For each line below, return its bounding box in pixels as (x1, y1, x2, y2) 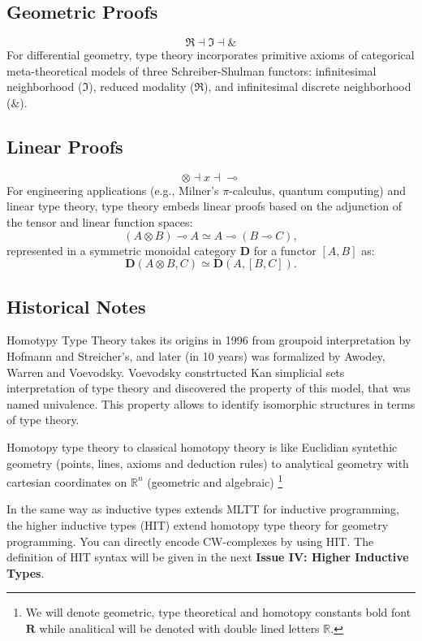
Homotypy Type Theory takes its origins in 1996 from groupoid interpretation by (6, 331, 411, 349)
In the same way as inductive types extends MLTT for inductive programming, (6, 500, 399, 518)
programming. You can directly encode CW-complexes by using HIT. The (6, 532, 374, 549)
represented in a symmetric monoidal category (6, 241, 237, 258)
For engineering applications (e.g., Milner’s (6, 181, 219, 198)
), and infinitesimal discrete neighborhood (204, 78, 411, 95)
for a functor (253, 241, 316, 258)
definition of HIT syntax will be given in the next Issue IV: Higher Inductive (6, 548, 409, 565)
